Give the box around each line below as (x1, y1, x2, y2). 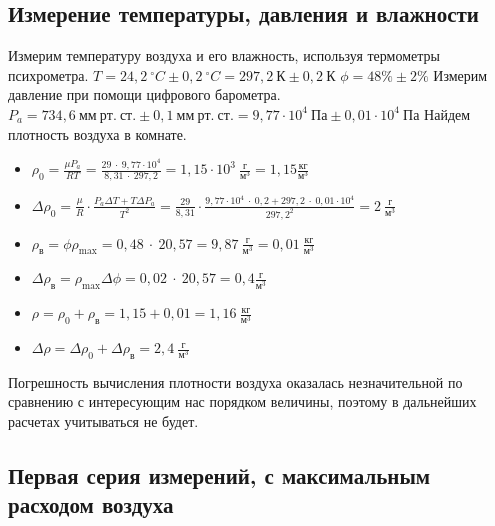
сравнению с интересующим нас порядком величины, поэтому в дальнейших (8, 391, 477, 412)
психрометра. (8, 64, 89, 85)
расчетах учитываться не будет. (8, 411, 199, 431)
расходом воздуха (8, 489, 174, 520)
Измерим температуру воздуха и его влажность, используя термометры (8, 45, 440, 66)
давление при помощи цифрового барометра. (8, 84, 281, 105)
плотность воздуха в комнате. (8, 123, 187, 144)
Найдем (424, 103, 471, 124)
